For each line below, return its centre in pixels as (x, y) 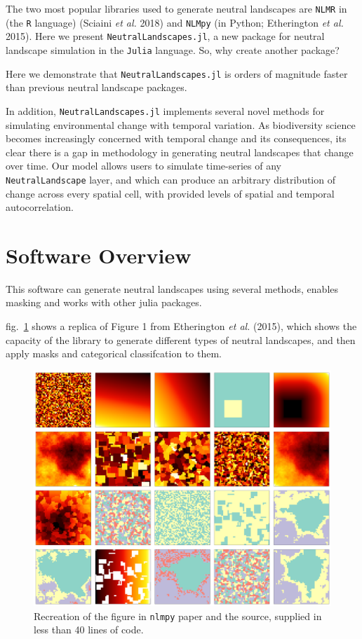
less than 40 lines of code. (89, 630)
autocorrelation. (40, 207)
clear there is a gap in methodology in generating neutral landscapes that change (180, 152)
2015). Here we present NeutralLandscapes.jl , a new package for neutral (165, 36)
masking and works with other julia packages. (104, 302)
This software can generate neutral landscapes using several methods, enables (172, 288)
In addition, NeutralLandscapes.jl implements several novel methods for (165, 110)
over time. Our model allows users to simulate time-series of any (143, 166)
